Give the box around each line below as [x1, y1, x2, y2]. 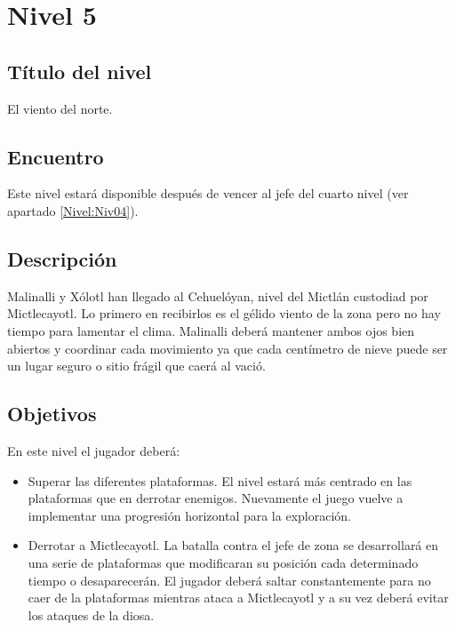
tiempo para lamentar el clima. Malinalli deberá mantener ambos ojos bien [7, 321, 415, 339]
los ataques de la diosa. [28, 605, 155, 624]
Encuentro [7, 142, 104, 170]
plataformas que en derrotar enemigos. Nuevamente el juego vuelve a [28, 489, 404, 507]
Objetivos [7, 400, 97, 427]
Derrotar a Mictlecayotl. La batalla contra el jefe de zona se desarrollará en [28, 536, 439, 554]
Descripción [7, 244, 117, 272]
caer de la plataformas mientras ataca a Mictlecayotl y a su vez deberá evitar [28, 588, 449, 607]
